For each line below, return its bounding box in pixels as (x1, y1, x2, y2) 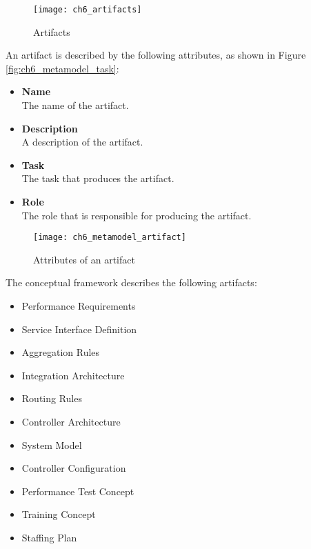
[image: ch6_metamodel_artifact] (33, 232, 186, 243)
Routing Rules (21, 391, 82, 406)
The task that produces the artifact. (21, 171, 174, 186)
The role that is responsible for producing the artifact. (21, 208, 252, 222)
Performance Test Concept (21, 483, 134, 498)
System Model (21, 437, 82, 452)
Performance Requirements (21, 299, 136, 313)
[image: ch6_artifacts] (33, 5, 142, 14)
